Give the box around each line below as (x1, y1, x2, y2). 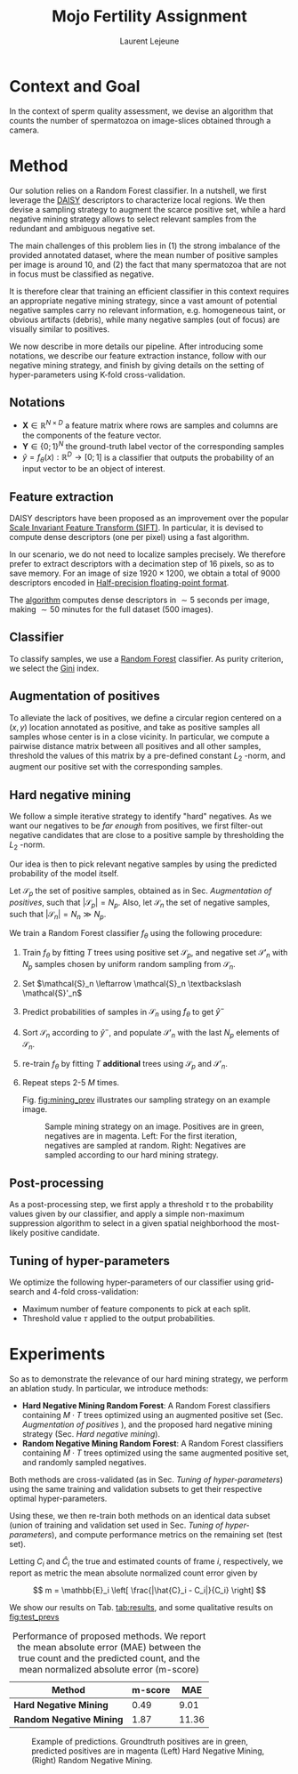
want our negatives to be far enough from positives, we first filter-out (9, 820, 263, 831)
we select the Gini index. (9, 663, 100, 673)
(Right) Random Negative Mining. (31, 1754, 153, 1765)
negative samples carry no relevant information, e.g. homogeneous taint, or (9, 304, 286, 315)
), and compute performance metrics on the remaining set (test (52, 1528, 283, 1540)
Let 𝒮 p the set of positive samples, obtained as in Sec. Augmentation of (9, 885, 272, 898)
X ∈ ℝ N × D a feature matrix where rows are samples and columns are (21, 418, 278, 431)
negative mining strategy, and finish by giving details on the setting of (9, 359, 265, 370)
